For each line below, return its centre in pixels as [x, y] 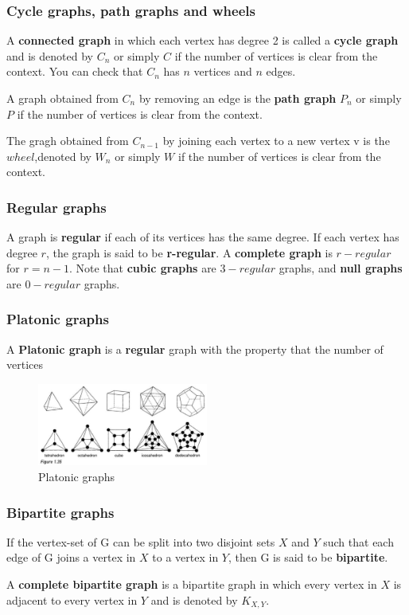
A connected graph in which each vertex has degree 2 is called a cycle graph [203, 40]
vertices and [223, 71]
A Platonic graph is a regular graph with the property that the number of [195, 349]
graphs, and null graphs [341, 268]
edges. [281, 71]
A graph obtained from [62, 98]
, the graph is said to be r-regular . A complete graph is [189, 252]
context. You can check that [75, 71]
